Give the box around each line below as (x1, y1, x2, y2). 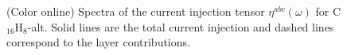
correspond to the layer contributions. (6, 34, 190, 50)
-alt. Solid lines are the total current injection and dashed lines (27, 18, 334, 35)
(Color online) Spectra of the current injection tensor (6, 3, 265, 20)
